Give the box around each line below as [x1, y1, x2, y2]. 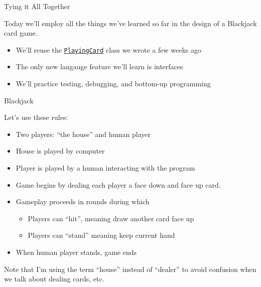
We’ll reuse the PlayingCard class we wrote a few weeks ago [16, 44, 201, 55]
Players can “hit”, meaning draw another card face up [28, 213, 194, 223]
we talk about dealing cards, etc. [4, 273, 104, 284]
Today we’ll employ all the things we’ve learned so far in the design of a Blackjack [4, 18, 257, 28]
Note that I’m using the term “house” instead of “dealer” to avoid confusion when [4, 263, 256, 274]
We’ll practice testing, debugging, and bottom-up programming [16, 78, 211, 89]
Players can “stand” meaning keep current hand [28, 230, 175, 240]
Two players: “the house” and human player [16, 128, 151, 139]
